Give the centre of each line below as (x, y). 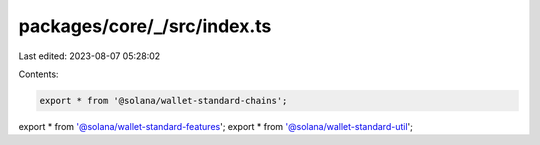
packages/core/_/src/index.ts (145, 26)
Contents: (38, 74)
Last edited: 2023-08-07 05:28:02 (89, 56)
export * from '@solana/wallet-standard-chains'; (163, 100)
